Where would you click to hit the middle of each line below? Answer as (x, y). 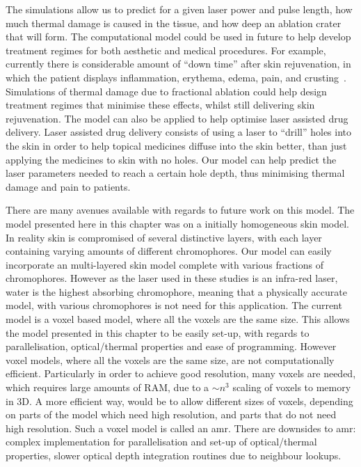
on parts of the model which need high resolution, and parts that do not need (171, 414)
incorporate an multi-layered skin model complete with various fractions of (165, 264)
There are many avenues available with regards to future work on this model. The (180, 210)
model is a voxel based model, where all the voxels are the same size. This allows (178, 319)
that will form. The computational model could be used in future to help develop (178, 37)
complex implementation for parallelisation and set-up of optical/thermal (161, 442)
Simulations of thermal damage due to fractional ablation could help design (166, 91)
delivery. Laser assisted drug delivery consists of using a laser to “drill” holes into (179, 132)
